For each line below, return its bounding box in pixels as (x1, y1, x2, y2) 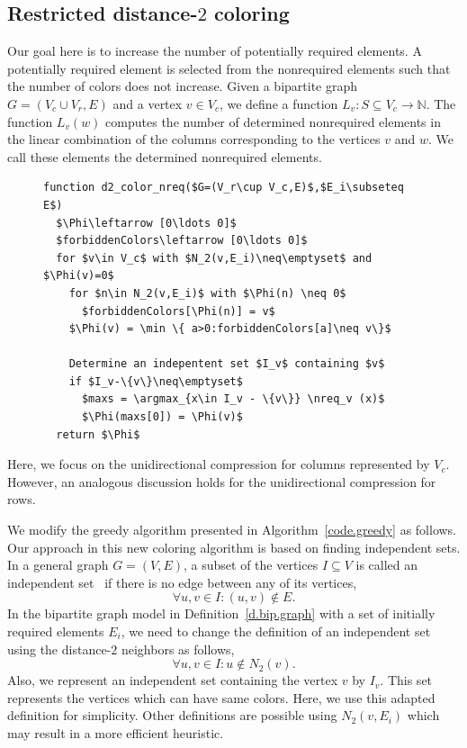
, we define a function (219, 94, 338, 113)
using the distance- (7, 639, 112, 658)
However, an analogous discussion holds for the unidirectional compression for (7, 472, 436, 491)
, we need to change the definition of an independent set (121, 622, 431, 641)
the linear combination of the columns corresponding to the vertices (7, 130, 381, 149)
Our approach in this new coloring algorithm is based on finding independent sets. (7, 537, 461, 556)
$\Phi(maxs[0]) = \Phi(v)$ (81, 410, 243, 424)
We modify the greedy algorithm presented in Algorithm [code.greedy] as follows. (7, 520, 457, 539)
